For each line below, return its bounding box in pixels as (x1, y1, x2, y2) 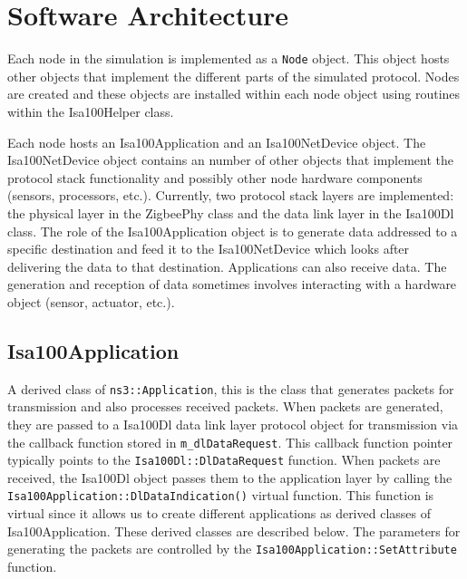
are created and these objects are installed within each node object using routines (7, 84, 461, 103)
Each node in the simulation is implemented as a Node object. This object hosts (7, 49, 450, 68)
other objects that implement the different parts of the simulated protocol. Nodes (7, 66, 460, 85)
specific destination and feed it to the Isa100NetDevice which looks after (7, 239, 410, 258)
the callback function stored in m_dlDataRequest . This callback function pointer (7, 432, 453, 451)
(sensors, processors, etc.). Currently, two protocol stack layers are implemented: (7, 186, 454, 205)
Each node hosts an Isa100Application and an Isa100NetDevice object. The (7, 132, 426, 151)
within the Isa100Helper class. (7, 101, 174, 121)
